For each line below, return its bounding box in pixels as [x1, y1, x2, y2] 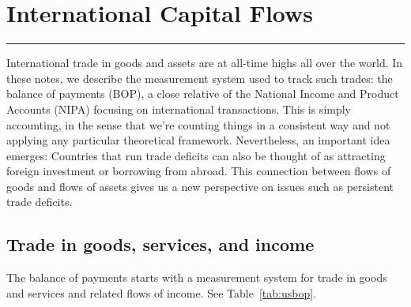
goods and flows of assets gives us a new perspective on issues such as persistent [6, 178, 394, 194]
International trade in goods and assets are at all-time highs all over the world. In [6, 54, 403, 71]
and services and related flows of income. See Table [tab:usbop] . [6, 284, 317, 301]
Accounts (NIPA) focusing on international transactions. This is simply [6, 100, 352, 117]
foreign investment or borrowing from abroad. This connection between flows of [6, 163, 391, 179]
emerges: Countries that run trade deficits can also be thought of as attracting [6, 147, 386, 163]
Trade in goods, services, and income [6, 232, 315, 256]
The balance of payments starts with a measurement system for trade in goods [6, 269, 387, 286]
